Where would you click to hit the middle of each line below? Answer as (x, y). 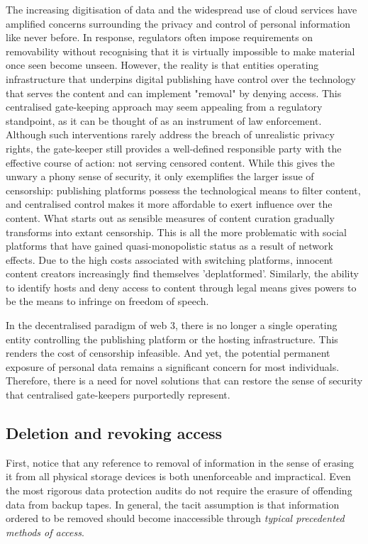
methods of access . (45, 532)
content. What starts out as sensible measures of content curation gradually (170, 217)
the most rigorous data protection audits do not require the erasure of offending (179, 490)
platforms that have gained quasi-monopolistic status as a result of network (169, 246)
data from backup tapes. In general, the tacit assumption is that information (173, 504)
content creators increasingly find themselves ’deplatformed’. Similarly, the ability (182, 273)
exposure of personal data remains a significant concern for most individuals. (173, 366)
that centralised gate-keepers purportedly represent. (118, 395)
